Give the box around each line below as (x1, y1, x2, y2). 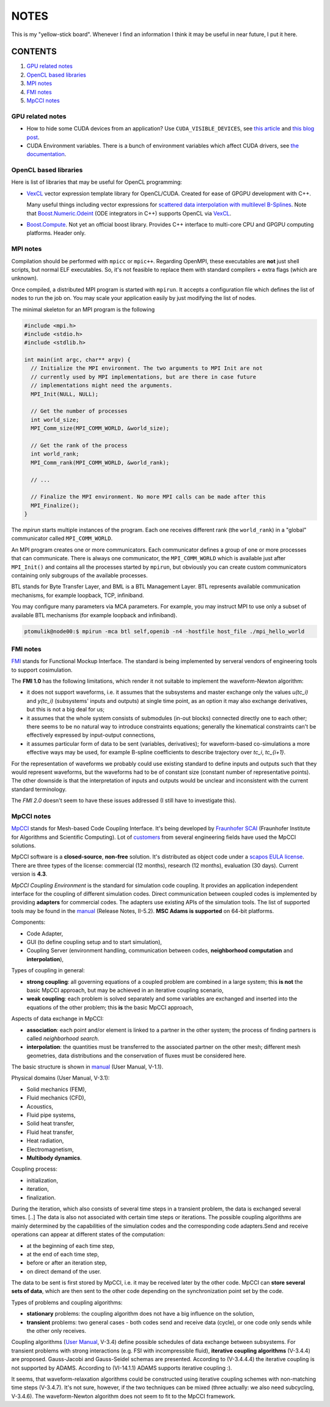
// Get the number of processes (31, 408, 128, 415)
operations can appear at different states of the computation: (11, 1231, 165, 1238)
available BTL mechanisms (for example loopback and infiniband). (11, 611, 177, 618)
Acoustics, (26, 1103, 54, 1110)
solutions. (11, 842, 36, 849)
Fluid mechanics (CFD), (26, 1094, 86, 1101)
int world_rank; (31, 451, 79, 457)
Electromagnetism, (26, 1146, 74, 1153)
